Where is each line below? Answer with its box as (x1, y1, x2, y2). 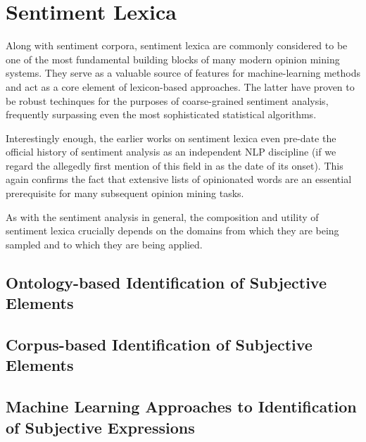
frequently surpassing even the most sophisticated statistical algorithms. (6, 107, 317, 122)
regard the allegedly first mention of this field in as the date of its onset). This (6, 158, 343, 172)
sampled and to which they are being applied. (6, 236, 203, 251)
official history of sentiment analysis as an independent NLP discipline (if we (6, 144, 336, 159)
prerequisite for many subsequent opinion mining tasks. (6, 186, 244, 201)
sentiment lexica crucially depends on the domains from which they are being (6, 223, 339, 238)
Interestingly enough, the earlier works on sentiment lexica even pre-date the (6, 130, 336, 145)
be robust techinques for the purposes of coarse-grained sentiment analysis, (6, 93, 329, 108)
